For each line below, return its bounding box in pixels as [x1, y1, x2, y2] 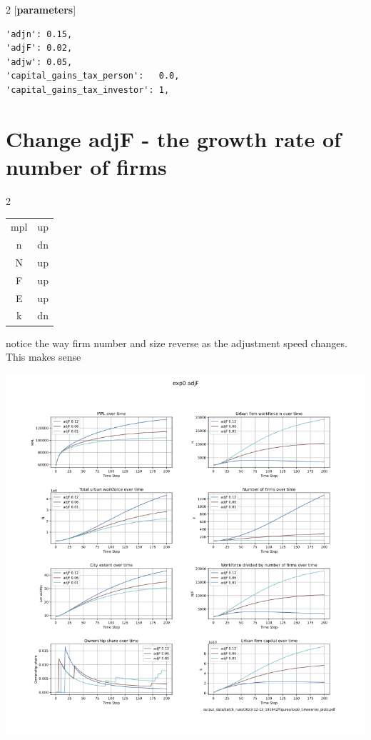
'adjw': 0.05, [6, 56, 73, 67]
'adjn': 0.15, [6, 29, 73, 39]
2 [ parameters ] [6, 2, 76, 16]
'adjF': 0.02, [6, 43, 73, 54]
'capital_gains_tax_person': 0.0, [6, 71, 180, 81]
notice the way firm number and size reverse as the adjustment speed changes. [6, 335, 347, 350]
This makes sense [6, 349, 81, 364]
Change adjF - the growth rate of [6, 124, 341, 153]
